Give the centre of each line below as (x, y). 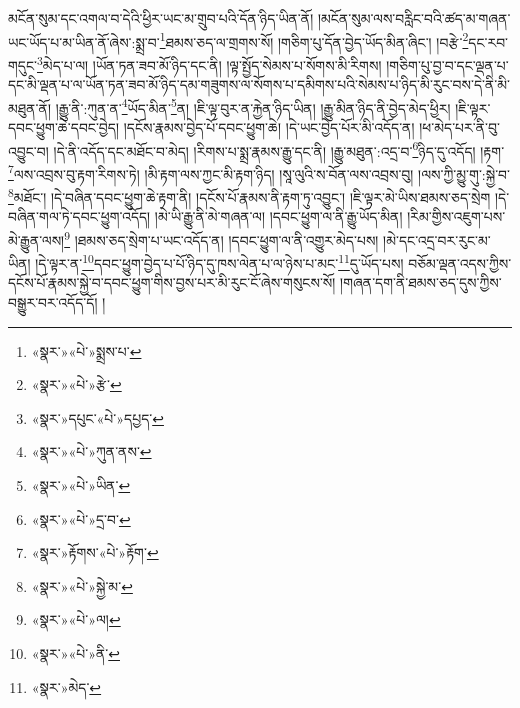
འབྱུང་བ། (28, 150)
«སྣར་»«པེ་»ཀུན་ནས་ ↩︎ (91, 451)
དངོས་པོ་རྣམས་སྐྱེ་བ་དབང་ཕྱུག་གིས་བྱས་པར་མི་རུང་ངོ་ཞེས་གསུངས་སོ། (172, 282)
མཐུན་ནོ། (30, 107)
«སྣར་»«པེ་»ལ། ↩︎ (76, 619)
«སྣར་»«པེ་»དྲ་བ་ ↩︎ (81, 518)
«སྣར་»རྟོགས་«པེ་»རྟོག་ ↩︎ (95, 552)
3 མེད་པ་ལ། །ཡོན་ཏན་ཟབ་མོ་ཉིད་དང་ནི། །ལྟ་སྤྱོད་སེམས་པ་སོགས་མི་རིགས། (209, 63)
